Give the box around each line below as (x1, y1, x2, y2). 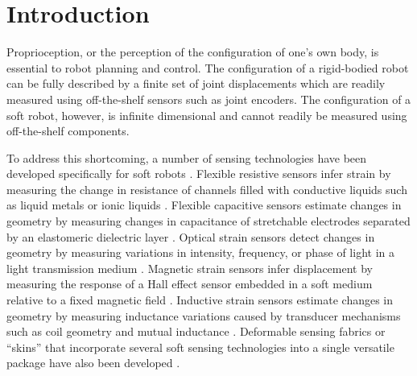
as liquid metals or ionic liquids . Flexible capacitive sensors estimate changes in (6, 196, 402, 213)
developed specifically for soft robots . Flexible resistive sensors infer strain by (6, 165, 391, 182)
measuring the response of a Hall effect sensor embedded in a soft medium (6, 275, 373, 292)
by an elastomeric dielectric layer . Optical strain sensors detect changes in (6, 228, 375, 245)
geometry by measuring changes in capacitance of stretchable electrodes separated (6, 213, 411, 229)
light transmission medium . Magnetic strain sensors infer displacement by (6, 259, 373, 276)
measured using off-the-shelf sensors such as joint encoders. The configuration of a (6, 90, 411, 107)
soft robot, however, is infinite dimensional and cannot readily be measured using (6, 106, 407, 123)
